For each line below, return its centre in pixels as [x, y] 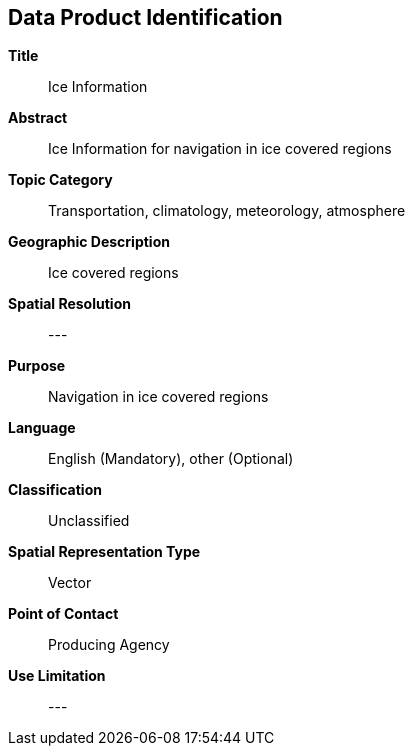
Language [42, 428]
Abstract [38, 118]
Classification [55, 490]
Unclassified [89, 521]
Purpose [37, 366]
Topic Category [60, 180]
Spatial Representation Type [104, 552]
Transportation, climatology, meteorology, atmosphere [227, 211]
